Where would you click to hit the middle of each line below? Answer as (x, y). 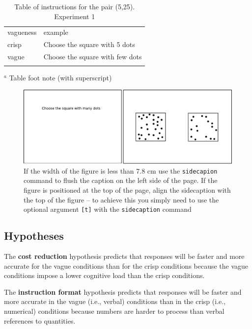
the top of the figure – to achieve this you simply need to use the (121, 199)
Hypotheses (34, 236)
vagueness (22, 32)
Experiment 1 (75, 16)
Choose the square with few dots (93, 57)
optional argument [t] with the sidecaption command (108, 209)
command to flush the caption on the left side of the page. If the (121, 180)
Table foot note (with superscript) (60, 78)
